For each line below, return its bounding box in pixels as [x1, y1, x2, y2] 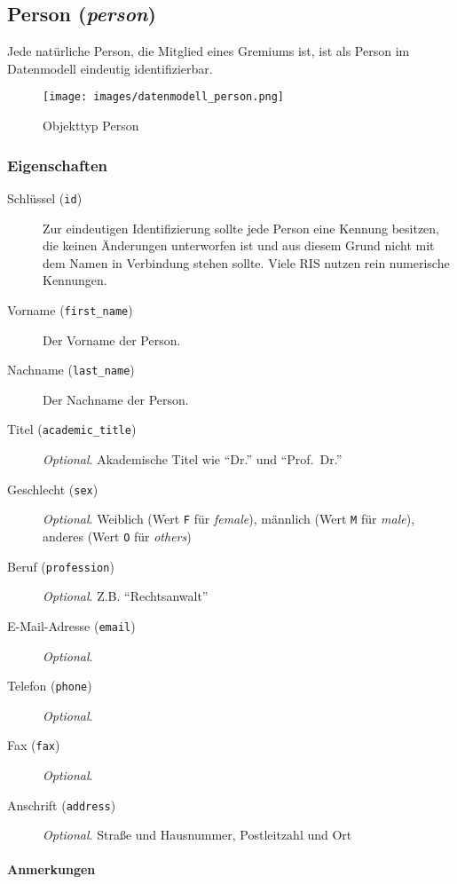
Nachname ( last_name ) [7, 360, 135, 379]
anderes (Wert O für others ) [43, 526, 192, 545]
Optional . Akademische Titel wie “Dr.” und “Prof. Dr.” [43, 450, 343, 469]
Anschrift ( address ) [7, 795, 116, 814]
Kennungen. [43, 271, 107, 289]
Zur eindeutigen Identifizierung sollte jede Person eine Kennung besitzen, [43, 218, 440, 237]
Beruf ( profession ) [7, 556, 114, 575]
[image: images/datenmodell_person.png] [43, 91, 285, 104]
